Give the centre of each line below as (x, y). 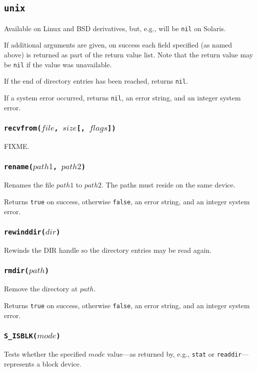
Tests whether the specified (45, 353)
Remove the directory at (41, 289)
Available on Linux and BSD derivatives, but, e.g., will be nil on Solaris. (115, 28)
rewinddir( (25, 232)
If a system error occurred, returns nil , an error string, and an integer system (123, 97)
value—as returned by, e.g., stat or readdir (174, 353)
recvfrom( (23, 128)
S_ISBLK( (21, 336)
